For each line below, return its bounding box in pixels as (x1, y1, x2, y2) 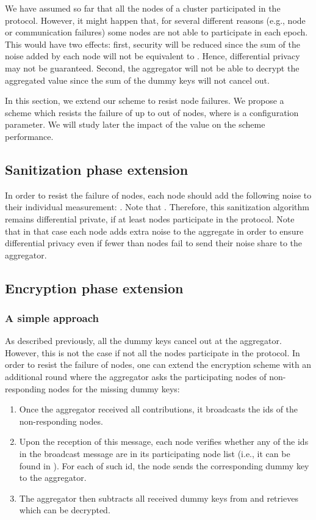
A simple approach (5, 310, 99, 325)
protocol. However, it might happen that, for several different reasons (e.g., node (5, 13, 306, 26)
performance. (5, 130, 54, 142)
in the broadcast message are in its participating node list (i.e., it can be (19, 447, 290, 460)
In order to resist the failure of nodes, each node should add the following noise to (5, 188, 312, 201)
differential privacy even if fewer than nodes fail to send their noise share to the (5, 236, 302, 249)
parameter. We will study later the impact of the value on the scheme (5, 118, 265, 131)
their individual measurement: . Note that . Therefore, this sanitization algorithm (5, 200, 310, 213)
